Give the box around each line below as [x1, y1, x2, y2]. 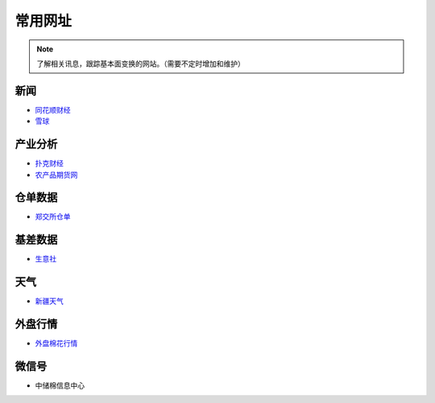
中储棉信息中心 [35, 380, 85, 390]
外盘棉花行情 [35, 339, 78, 348]
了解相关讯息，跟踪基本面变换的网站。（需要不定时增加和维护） [36, 59, 245, 68]
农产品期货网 [35, 170, 78, 179]
